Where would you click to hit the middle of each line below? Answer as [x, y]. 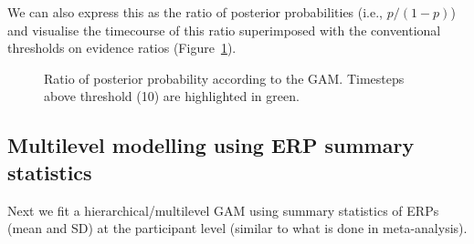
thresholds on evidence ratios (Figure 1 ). [122, 48]
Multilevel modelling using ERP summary [211, 145]
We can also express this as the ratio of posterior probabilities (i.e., [195, 12]
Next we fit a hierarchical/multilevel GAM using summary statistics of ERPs [223, 210]
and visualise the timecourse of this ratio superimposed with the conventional [224, 30]
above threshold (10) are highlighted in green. [172, 96]
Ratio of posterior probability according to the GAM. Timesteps [224, 78]
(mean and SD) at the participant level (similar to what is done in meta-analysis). [237, 228]
